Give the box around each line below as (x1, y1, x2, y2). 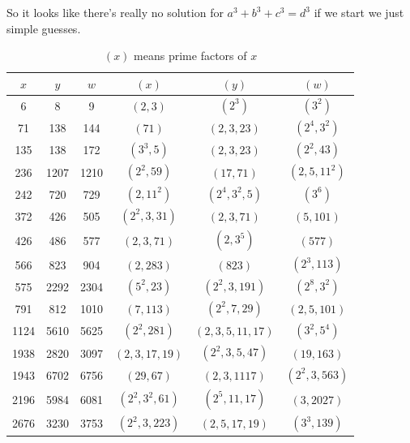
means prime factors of (134, 47, 247, 64)
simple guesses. (6, 19, 81, 37)
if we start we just (314, 4, 404, 20)
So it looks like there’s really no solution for (6, 4, 224, 20)
